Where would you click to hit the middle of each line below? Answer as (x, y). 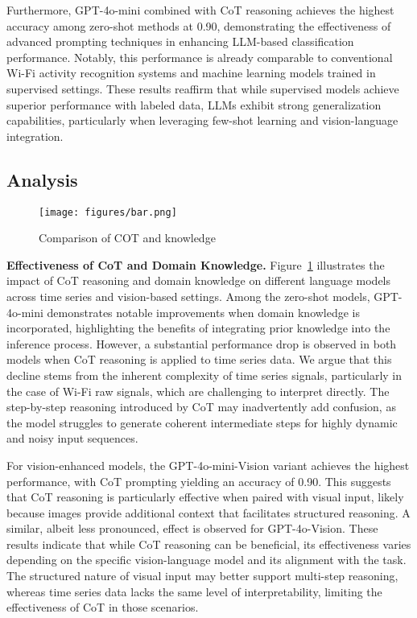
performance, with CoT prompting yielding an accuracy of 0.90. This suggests (199, 481)
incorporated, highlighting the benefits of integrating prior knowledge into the (198, 328)
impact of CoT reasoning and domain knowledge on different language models (199, 280)
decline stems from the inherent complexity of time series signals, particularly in (204, 375)
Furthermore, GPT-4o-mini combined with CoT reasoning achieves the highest (200, 10)
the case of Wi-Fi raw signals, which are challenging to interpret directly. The (198, 391)
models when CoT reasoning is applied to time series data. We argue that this (199, 359)
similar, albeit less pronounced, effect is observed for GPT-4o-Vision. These (192, 528)
